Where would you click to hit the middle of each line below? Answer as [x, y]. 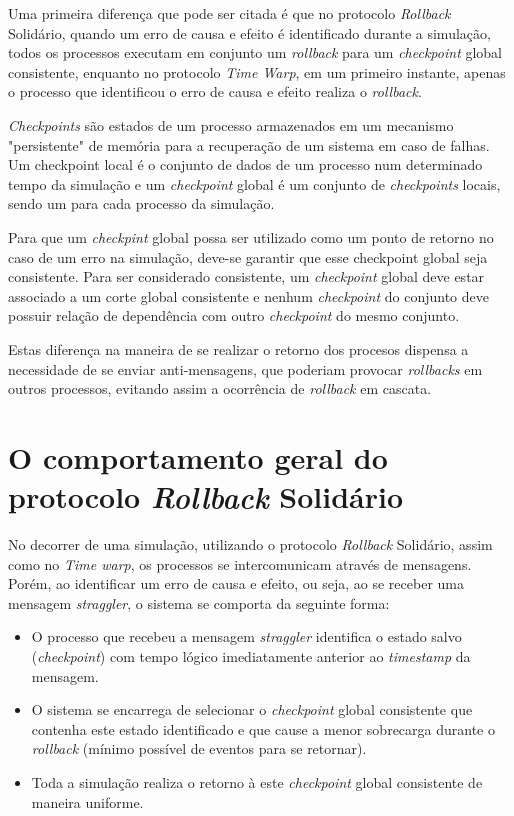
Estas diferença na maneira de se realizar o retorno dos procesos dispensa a [238, 348]
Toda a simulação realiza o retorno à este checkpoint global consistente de [257, 781]
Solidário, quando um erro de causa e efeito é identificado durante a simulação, [249, 32]
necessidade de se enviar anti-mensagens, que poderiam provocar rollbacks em [245, 368]
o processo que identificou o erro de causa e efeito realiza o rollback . [215, 91]
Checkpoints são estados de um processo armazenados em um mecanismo [231, 124]
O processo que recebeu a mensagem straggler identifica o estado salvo [246, 636]
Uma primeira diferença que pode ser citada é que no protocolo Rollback [229, 13]
